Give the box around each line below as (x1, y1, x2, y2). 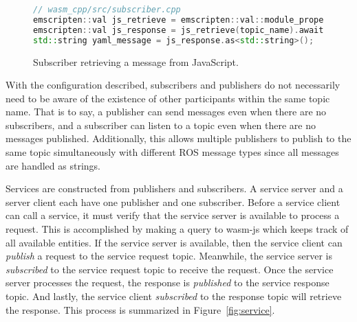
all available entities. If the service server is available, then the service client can (6, 235, 343, 249)
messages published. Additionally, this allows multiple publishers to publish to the (6, 131, 351, 146)
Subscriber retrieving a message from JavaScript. (33, 54, 239, 69)
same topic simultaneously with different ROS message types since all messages (6, 145, 339, 159)
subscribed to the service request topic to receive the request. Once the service (6, 262, 334, 276)
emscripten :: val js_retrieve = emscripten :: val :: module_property (33, 14, 338, 25)
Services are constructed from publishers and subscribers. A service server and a (6, 181, 343, 196)
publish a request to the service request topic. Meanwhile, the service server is (6, 249, 332, 263)
